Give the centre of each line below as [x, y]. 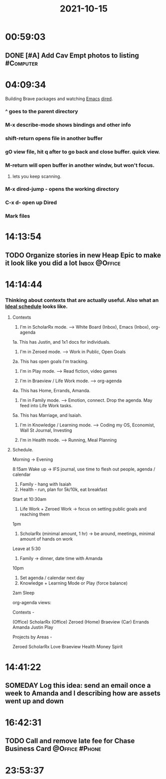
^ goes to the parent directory [42, 112]
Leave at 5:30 [26, 549]
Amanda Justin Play [33, 627]
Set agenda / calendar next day [52, 578]
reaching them [35, 514]
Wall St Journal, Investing [46, 430]
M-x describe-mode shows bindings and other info [68, 125]
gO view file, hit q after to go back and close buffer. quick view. [83, 152]
